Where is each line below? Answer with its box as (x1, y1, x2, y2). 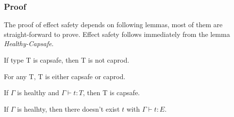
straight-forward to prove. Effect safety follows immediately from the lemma (4, 29, 230, 39)
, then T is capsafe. (83, 87, 140, 98)
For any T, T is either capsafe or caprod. (4, 71, 126, 81)
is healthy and (17, 87, 59, 98)
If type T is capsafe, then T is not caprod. (4, 55, 130, 65)
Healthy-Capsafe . (4, 38, 54, 49)
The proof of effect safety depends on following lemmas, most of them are (4, 19, 223, 30)
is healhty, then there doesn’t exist (17, 103, 120, 114)
